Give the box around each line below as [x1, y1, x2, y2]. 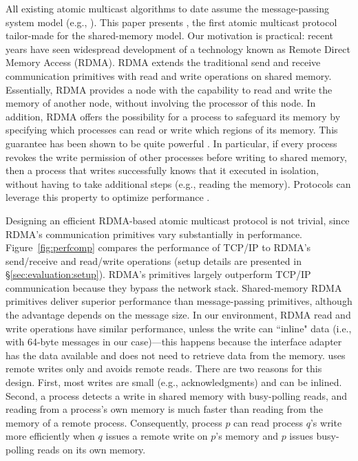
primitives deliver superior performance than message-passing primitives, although [6, 294, 352, 308]
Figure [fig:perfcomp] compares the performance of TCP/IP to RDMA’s [6, 240, 311, 255]
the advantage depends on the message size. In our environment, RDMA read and [6, 308, 351, 322]
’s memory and [215, 429, 278, 443]
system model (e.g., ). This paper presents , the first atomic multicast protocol [6, 14, 337, 29]
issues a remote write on [105, 429, 208, 443]
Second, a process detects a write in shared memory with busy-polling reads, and [6, 388, 348, 403]
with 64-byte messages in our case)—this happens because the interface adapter [6, 334, 342, 349]
